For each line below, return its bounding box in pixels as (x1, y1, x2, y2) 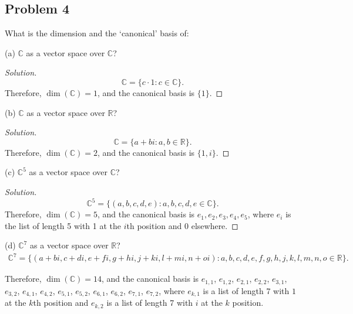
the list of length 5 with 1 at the (5, 219, 122, 231)
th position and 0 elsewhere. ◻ (126, 219, 238, 231)
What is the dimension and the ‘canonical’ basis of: (5, 27, 189, 39)
